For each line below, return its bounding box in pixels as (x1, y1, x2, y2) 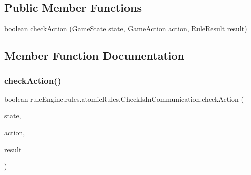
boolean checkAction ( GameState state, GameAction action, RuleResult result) (4, 23, 247, 34)
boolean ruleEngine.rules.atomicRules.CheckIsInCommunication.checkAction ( (4, 93, 244, 104)
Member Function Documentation (4, 48, 185, 63)
